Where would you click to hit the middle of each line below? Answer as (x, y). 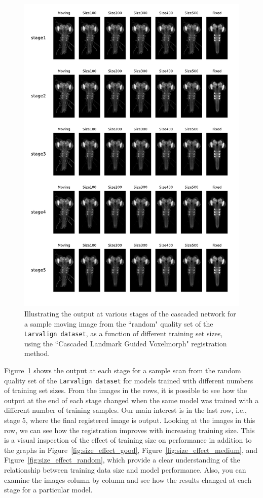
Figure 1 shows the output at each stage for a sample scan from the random (123, 370)
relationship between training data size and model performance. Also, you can (125, 470)
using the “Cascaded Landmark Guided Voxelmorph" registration (126, 343)
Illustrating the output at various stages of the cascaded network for (130, 313)
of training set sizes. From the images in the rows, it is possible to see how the (126, 390)
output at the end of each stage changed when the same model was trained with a (131, 400)
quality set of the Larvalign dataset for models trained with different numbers (129, 380)
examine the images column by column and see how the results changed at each (128, 479)
